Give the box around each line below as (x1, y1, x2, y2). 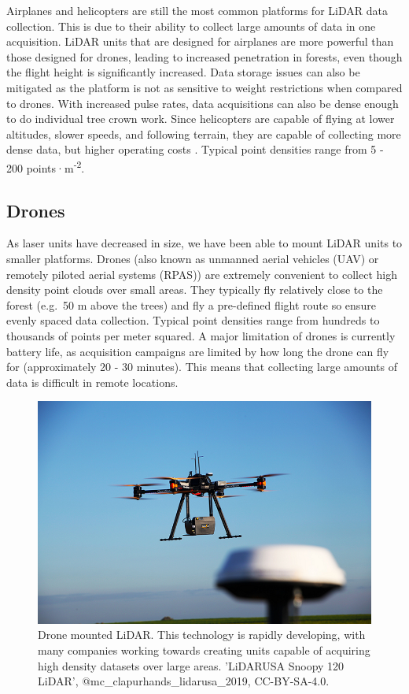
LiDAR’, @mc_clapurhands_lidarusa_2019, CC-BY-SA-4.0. (38, 673, 330, 689)
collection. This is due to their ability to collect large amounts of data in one (6, 17, 376, 34)
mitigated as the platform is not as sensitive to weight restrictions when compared (6, 79, 403, 95)
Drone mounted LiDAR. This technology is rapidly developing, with (38, 626, 366, 643)
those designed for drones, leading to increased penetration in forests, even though (6, 48, 403, 65)
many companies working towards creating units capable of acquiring (38, 641, 370, 658)
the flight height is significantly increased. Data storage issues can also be (6, 64, 360, 80)
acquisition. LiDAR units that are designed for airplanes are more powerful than (6, 33, 394, 50)
